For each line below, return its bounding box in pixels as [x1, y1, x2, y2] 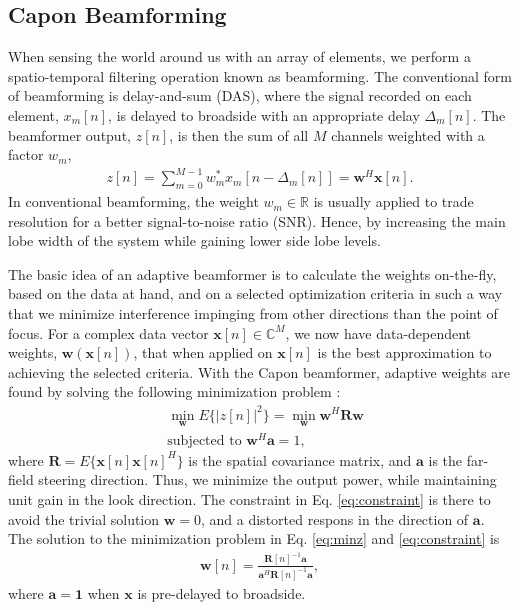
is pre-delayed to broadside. [137, 582, 306, 603]
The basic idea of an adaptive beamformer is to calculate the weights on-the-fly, [8, 263, 497, 284]
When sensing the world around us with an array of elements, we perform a [8, 46, 471, 67]
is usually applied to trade [313, 191, 474, 212]
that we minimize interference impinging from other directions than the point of [8, 303, 498, 324]
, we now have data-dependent [285, 322, 472, 343]
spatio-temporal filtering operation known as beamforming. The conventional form [8, 65, 512, 86]
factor [8, 144, 44, 165]
